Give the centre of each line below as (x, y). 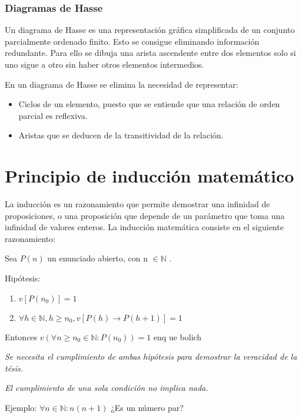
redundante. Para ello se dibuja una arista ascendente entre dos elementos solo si (150, 53)
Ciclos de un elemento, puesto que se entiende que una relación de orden (149, 104)
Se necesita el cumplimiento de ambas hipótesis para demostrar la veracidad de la (151, 356)
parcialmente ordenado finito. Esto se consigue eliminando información (132, 41)
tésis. (14, 368)
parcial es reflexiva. (53, 115)
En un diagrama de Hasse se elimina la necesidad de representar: (122, 84)
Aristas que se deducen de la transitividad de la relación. (121, 135)
